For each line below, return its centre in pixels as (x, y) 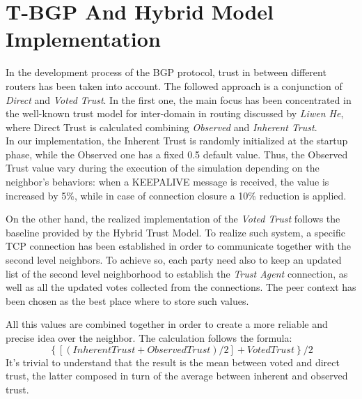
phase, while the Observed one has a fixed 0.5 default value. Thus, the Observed (177, 154)
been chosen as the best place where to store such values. (127, 300)
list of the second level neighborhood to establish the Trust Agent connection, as (177, 273)
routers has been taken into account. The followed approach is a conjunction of (174, 85)
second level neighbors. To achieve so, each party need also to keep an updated (174, 260)
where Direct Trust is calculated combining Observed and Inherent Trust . (162, 127)
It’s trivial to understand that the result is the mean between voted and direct (173, 362)
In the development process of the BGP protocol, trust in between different (166, 72)
